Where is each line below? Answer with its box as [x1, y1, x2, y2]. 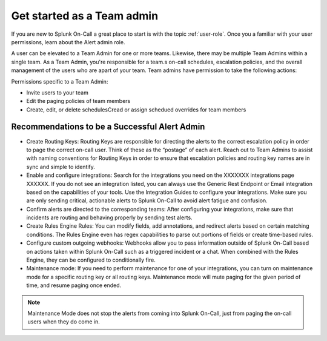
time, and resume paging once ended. [26, 282, 122, 289]
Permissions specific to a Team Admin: [11, 78, 108, 85]
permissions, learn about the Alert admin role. [11, 38, 125, 45]
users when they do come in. [27, 318, 100, 325]
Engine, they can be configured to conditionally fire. [26, 256, 156, 263]
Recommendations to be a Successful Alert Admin [11, 122, 205, 132]
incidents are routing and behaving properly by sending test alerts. [26, 214, 193, 221]
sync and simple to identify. [26, 163, 95, 170]
